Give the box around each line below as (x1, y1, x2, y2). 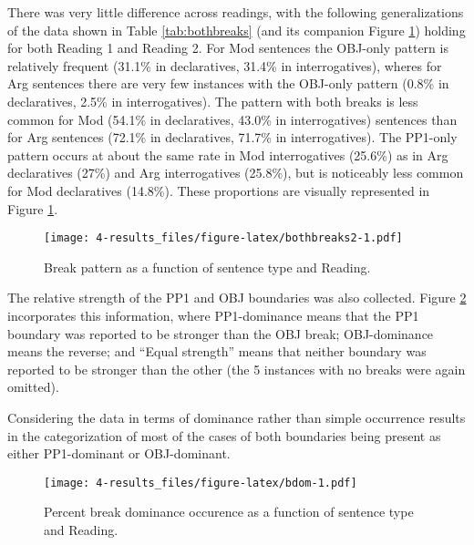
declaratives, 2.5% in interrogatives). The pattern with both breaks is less (7, 91, 418, 110)
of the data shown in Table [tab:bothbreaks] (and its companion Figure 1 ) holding (7, 20, 466, 39)
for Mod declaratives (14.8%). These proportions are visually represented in (7, 180, 430, 200)
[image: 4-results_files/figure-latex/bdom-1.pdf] (44, 476, 357, 489)
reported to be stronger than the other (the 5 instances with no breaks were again (7, 359, 466, 378)
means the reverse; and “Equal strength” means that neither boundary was (7, 342, 427, 361)
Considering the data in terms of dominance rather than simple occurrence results (7, 407, 466, 427)
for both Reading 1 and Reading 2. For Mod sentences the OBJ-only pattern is (7, 38, 448, 57)
